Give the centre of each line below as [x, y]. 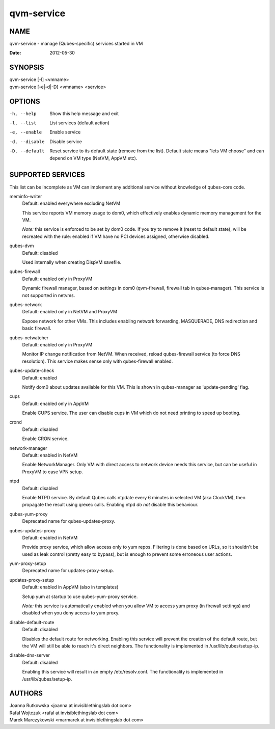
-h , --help [23, 114]
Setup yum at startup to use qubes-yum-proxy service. [80, 597]
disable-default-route [32, 622]
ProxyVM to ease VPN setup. [53, 472]
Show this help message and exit [84, 113]
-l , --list [23, 123]
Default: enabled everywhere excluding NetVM [71, 203]
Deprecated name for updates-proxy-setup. [68, 571]
